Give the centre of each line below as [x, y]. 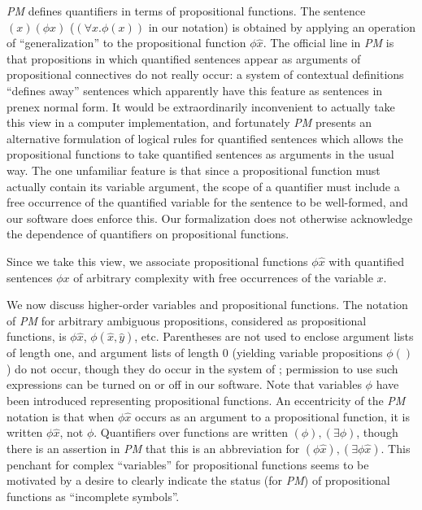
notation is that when [61, 416]
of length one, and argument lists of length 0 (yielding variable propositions [195, 353]
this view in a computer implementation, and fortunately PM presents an [189, 122]
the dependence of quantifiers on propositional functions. [148, 234]
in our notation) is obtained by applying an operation [282, 26]
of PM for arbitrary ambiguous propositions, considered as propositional [187, 320]
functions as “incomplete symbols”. [93, 497]
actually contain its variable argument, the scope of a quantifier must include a [203, 186]
